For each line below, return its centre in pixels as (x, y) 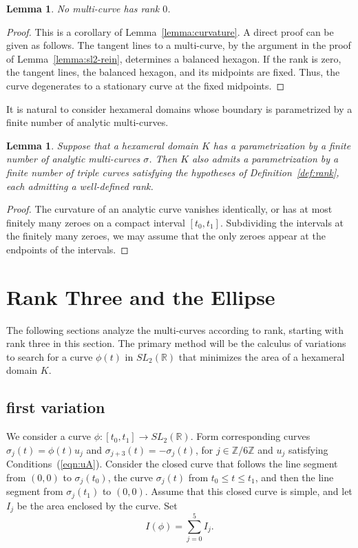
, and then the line (294, 477)
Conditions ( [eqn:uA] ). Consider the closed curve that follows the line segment (172, 464)
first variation (56, 407)
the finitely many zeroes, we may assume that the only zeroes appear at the (166, 236)
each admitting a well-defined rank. (80, 186)
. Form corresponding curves (250, 436)
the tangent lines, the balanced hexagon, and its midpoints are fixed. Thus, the (173, 72)
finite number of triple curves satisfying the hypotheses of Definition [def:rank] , (173, 172)
